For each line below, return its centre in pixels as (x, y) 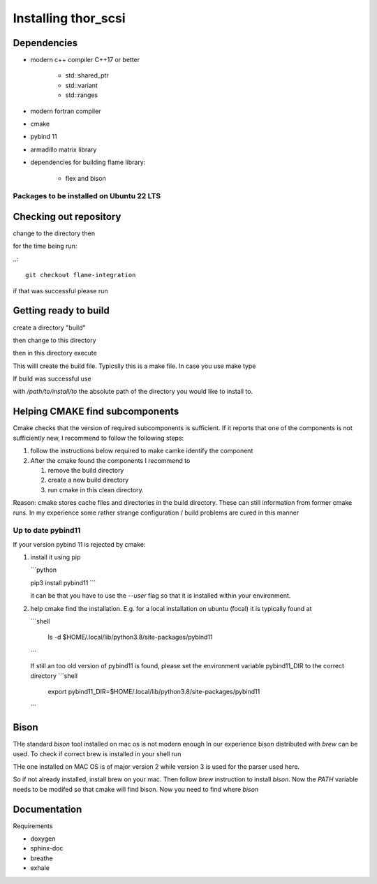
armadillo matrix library (64, 149)
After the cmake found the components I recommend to (110, 460)
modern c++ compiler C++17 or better (85, 60)
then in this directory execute (55, 353)
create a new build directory (88, 480)
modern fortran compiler (66, 111)
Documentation (47, 809)
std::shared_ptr (87, 75)
